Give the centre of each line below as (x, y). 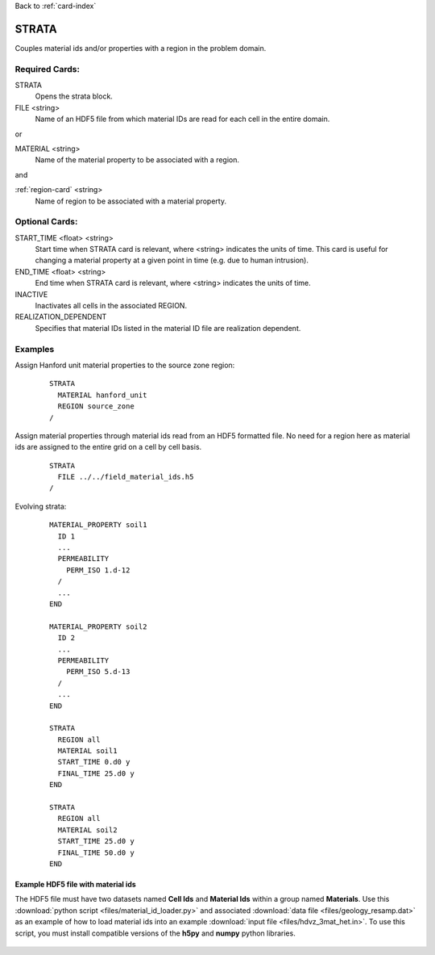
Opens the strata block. (74, 96)
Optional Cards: (46, 222)
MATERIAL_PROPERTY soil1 (98, 525)
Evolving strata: (41, 506)
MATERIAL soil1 (87, 751)
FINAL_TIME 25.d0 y (96, 773)
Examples (35, 349)
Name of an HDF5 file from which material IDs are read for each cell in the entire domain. (182, 119)
